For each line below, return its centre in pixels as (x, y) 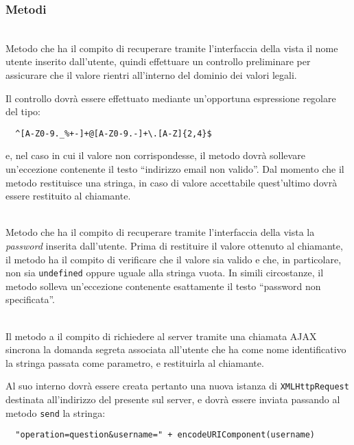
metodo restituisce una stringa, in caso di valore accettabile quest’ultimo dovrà (172, 182)
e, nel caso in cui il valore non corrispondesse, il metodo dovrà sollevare (155, 155)
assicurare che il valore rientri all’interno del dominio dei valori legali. (151, 75)
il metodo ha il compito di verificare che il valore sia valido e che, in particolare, (174, 259)
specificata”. (31, 299)
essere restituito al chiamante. (68, 196)
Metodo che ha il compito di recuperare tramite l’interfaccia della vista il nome (172, 48)
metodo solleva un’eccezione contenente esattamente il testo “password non (163, 286)
